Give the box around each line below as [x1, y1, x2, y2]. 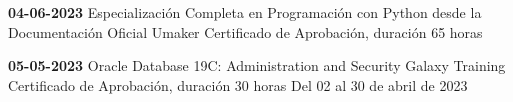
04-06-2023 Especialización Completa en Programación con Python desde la [8, 2, 482, 22]
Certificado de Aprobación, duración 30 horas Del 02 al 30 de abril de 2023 [8, 74, 468, 95]
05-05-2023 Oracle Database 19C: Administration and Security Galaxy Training [8, 55, 506, 76]
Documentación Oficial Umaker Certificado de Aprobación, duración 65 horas [8, 21, 483, 42]
